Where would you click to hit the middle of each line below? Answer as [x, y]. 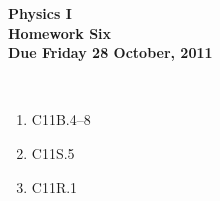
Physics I [40, 13]
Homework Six [60, 32]
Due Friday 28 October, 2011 [110, 52]
